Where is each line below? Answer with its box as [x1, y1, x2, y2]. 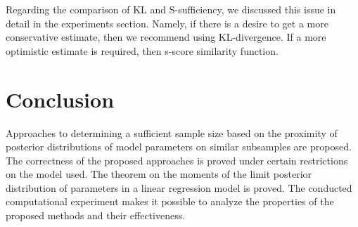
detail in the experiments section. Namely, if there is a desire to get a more [6, 15, 328, 30]
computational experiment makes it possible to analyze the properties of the [6, 194, 334, 209]
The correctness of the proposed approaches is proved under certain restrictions [6, 153, 348, 167]
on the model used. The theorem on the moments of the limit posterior [6, 167, 312, 181]
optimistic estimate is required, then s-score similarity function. [6, 43, 279, 58]
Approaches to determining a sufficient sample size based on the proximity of [6, 125, 338, 140]
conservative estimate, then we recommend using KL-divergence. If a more [6, 30, 326, 44]
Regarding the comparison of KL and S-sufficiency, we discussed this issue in [6, 2, 336, 16]
